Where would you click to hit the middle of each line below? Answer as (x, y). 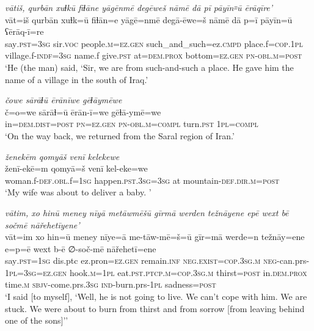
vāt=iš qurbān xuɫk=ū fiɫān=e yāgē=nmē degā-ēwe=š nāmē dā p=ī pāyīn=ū (149, 19)
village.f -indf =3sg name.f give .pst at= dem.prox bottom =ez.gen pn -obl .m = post (154, 55)
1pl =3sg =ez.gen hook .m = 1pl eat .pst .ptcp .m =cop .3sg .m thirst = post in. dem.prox (156, 272)
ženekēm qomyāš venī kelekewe (62, 156)
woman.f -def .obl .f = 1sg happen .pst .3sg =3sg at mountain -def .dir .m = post (142, 180)
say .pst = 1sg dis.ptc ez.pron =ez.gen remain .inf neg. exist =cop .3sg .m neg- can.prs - (157, 260)
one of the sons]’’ (37, 320)
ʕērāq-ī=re (24, 31)
